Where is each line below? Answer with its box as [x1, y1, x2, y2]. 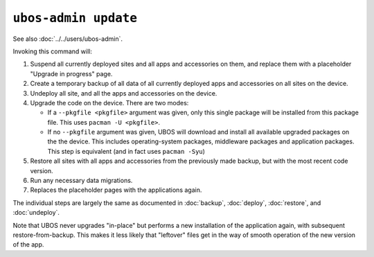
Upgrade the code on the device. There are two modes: [30, 98, 189, 107]
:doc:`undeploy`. [12, 209, 60, 217]
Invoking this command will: [12, 47, 93, 55]
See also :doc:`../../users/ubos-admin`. [12, 35, 123, 43]
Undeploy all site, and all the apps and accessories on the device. [30, 89, 217, 97]
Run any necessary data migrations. [30, 177, 133, 185]
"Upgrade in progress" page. [30, 69, 113, 78]
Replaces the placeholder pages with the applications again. [30, 186, 202, 194]
